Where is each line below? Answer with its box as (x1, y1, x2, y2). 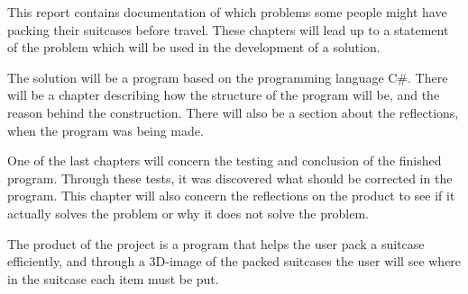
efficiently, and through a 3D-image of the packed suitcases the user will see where (7, 252, 462, 271)
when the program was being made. (7, 120, 204, 139)
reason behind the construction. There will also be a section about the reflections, (7, 102, 459, 121)
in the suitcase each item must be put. (7, 269, 219, 288)
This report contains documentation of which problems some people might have (7, 3, 447, 21)
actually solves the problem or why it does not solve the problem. (7, 203, 369, 222)
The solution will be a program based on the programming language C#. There (7, 67, 448, 86)
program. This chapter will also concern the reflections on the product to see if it (7, 186, 455, 205)
